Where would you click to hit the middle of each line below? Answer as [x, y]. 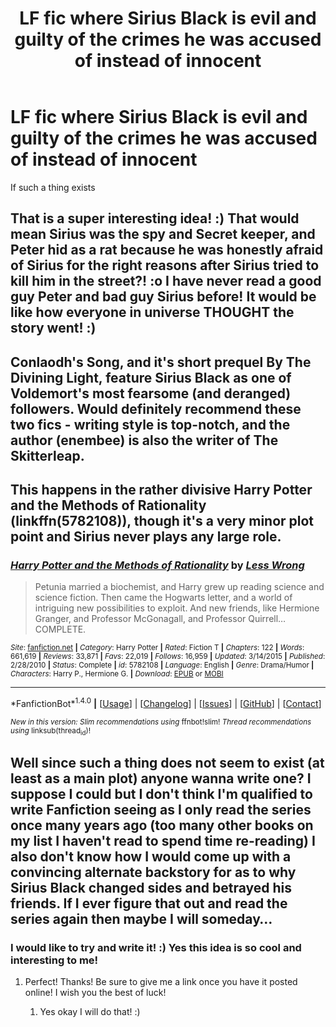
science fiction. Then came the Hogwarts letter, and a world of [163, 598]
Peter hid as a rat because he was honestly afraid [167, 250]
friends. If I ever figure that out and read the [149, 903]
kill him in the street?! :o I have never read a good [166, 281]
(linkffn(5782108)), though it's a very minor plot [162, 521]
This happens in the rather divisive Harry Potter [161, 490]
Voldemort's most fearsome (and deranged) [151, 393]
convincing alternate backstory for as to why [153, 872]
